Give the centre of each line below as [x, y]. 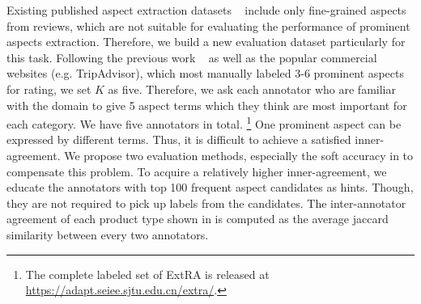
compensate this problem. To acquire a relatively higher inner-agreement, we [197, 171]
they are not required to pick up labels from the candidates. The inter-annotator [206, 203]
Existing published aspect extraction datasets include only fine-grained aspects [206, 10]
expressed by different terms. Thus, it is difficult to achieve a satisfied [179, 139]
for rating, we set [49, 89]
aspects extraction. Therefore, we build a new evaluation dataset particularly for [206, 42]
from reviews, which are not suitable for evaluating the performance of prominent [208, 25]
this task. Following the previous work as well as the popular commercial [192, 57]
